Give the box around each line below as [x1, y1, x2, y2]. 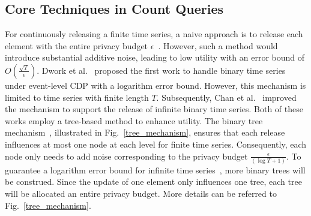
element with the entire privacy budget [5, 39, 148, 52]
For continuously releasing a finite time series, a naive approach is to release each [5, 28, 303, 40]
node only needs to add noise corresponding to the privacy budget [5, 149, 248, 162]
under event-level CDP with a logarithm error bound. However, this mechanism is [5, 79, 306, 91]
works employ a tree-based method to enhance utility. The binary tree [5, 114, 263, 127]
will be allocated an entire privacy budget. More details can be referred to [5, 187, 277, 200]
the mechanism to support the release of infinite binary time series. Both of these [5, 103, 303, 115]
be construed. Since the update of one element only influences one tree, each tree [5, 175, 302, 188]
